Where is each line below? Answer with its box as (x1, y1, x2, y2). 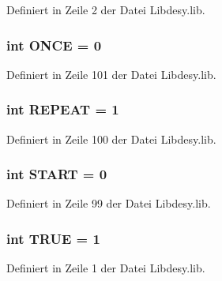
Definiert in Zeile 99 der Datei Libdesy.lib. (6, 195, 211, 212)
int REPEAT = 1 (6, 99, 119, 119)
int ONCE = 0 (6, 35, 102, 54)
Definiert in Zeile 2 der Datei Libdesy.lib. (6, 2, 205, 17)
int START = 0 (6, 164, 107, 184)
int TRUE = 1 (6, 228, 100, 248)
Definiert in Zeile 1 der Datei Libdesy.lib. (6, 260, 205, 276)
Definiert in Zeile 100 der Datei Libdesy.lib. (6, 130, 216, 147)
